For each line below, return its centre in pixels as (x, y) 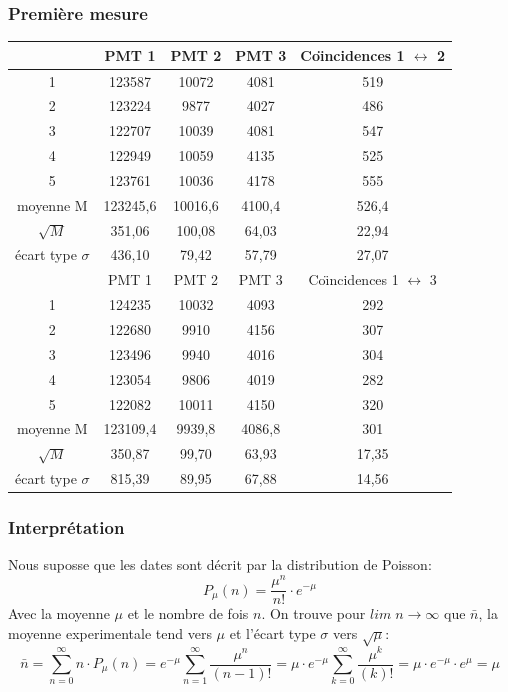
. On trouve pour (313, 613)
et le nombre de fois (188, 613)
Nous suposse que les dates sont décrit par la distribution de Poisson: (220, 564)
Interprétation (66, 527)
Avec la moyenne (59, 613)
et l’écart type (272, 632)
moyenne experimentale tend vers (110, 632)
